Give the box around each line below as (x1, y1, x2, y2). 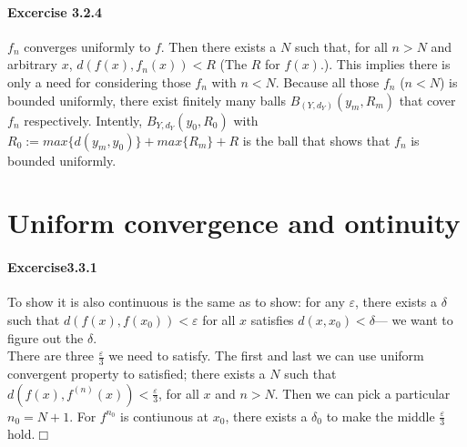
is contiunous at (120, 406, 209, 425)
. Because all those (275, 72, 380, 91)
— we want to (374, 310, 453, 329)
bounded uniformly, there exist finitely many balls (7, 90, 286, 109)
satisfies (250, 310, 294, 329)
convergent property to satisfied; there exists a (7, 363, 266, 382)
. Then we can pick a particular (274, 383, 451, 402)
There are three (7, 346, 94, 365)
